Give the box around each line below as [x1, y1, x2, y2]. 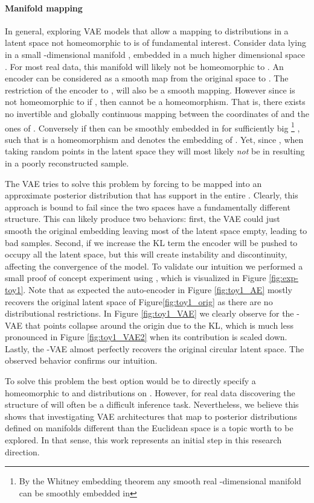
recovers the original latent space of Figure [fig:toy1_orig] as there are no [5, 295, 273, 308]
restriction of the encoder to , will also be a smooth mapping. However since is [5, 83, 295, 96]
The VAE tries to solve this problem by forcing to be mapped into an [5, 177, 262, 189]
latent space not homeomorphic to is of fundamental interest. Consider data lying [5, 36, 306, 49]
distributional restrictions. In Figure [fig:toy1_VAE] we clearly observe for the [5, 307, 294, 320]
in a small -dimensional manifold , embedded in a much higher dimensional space [5, 48, 305, 60]
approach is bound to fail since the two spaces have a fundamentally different [5, 200, 290, 213]
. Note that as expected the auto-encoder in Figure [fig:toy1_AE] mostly [23, 283, 292, 296]
